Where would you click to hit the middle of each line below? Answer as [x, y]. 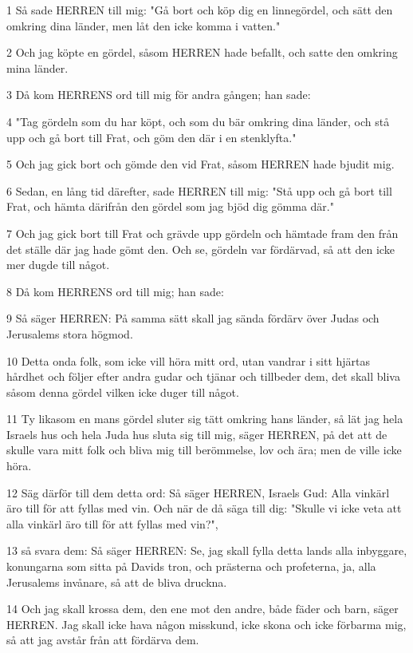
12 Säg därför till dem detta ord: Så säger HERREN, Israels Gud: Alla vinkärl [198, 492]
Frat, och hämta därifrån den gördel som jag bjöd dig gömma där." [170, 206]
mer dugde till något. [58, 265]
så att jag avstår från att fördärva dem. [103, 640]
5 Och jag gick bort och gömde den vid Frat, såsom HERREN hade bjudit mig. [201, 164]
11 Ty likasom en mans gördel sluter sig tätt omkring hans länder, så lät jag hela [205, 419]
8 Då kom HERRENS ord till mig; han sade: [115, 291]
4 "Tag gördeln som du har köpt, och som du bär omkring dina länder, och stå [198, 121]
